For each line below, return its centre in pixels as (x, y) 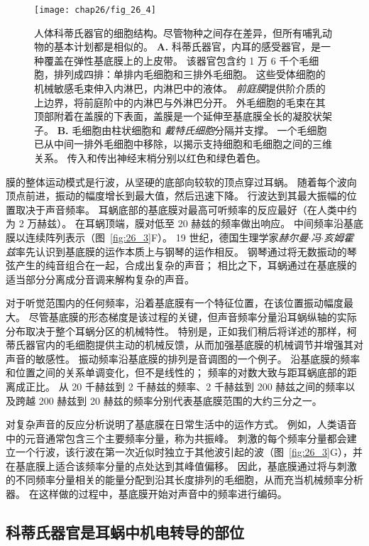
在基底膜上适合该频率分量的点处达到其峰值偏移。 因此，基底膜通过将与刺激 (181, 465)
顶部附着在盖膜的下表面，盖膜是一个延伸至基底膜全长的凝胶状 (178, 116)
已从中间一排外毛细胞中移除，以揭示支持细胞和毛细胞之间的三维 (183, 144)
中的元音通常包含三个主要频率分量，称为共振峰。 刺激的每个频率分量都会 (176, 438)
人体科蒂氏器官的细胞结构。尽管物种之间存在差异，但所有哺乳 (178, 32)
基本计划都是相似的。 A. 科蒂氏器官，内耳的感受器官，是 (187, 47)
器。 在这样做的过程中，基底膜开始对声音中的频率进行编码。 (147, 494)
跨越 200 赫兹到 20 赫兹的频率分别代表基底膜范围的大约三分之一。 (169, 400)
